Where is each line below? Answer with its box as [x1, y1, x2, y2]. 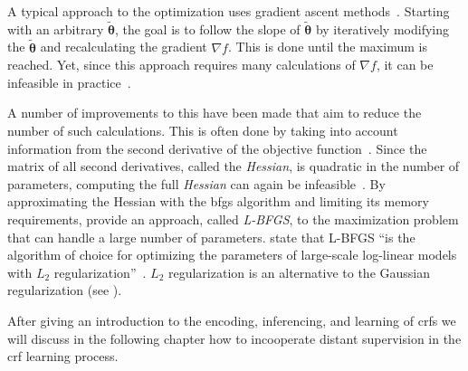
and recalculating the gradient [40, 37, 207, 56]
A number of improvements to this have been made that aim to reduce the [7, 103, 422, 122]
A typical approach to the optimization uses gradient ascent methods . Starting [7, 2, 450, 20]
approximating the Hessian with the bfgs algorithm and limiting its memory [7, 192, 429, 211]
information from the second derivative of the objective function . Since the [7, 138, 427, 157]
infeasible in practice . [7, 72, 131, 91]
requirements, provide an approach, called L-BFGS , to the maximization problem [7, 209, 459, 228]
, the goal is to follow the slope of [114, 19, 301, 38]
